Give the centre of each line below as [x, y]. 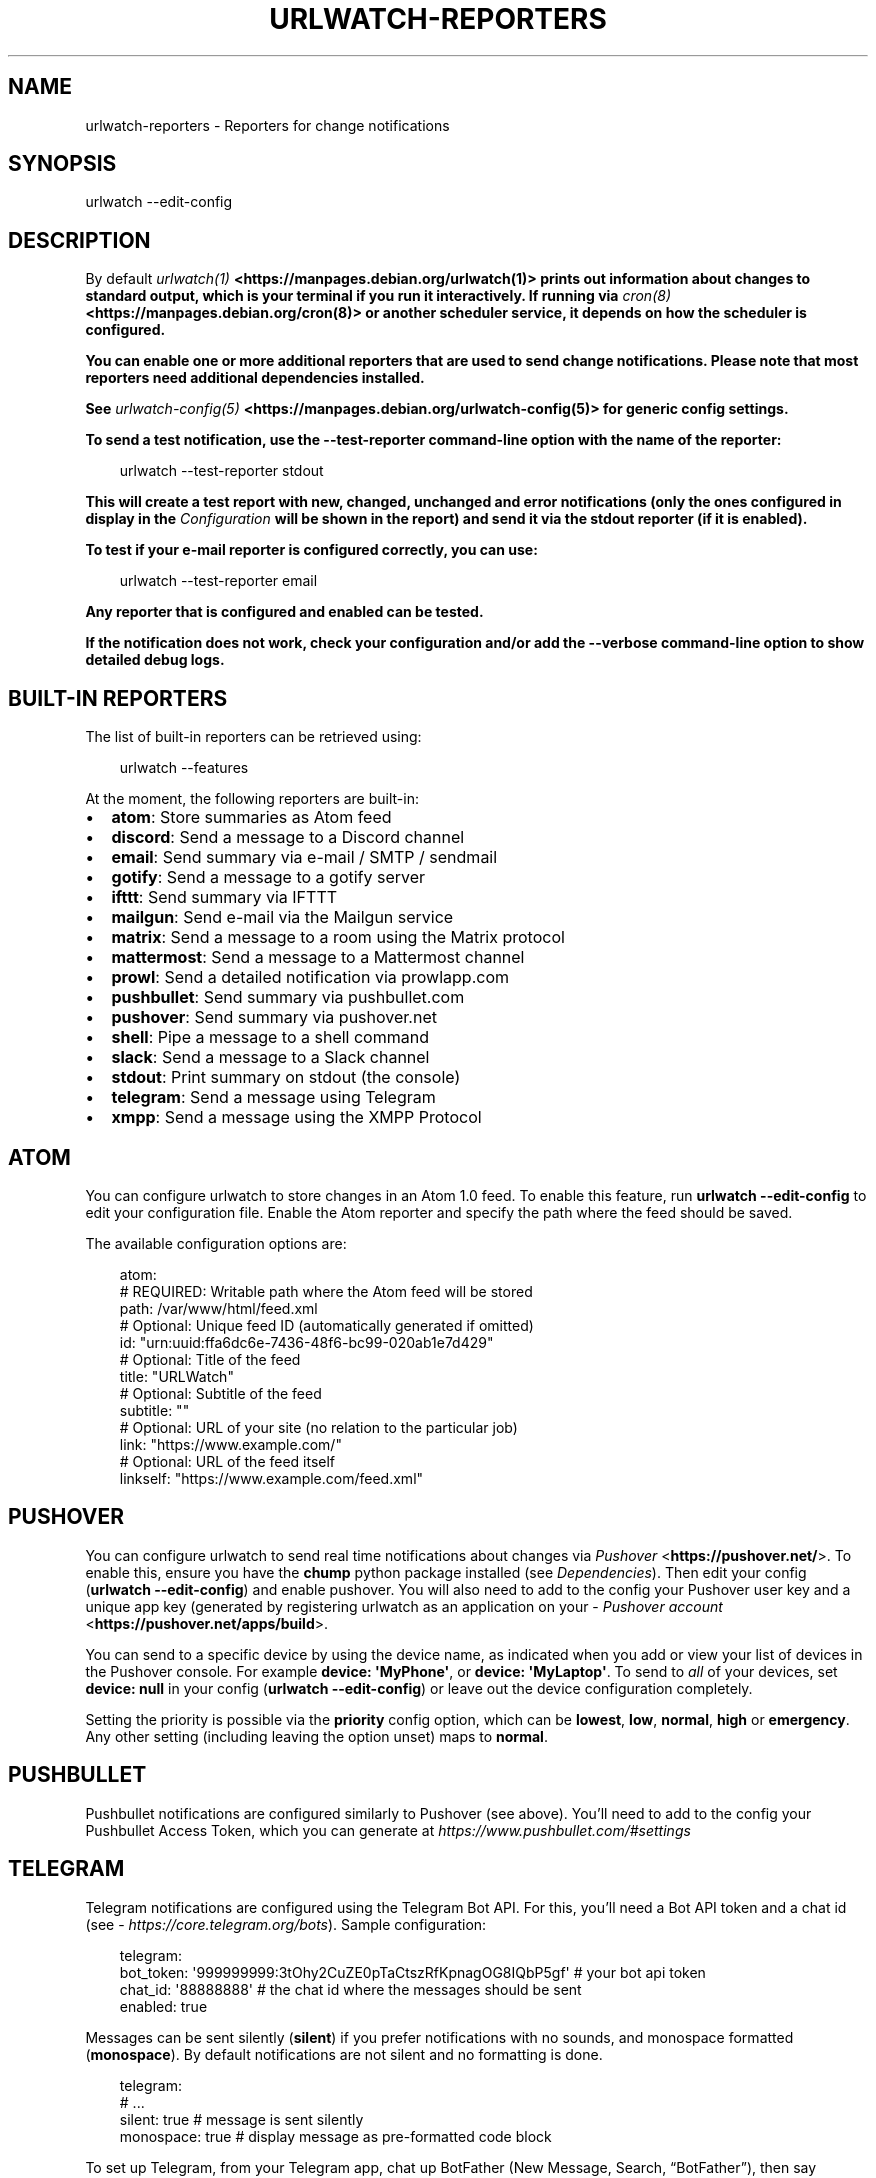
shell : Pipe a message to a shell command [270, 1037]
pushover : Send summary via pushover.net [274, 1017]
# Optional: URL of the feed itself [227, 1461]
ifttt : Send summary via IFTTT [224, 897]
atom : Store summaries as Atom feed [251, 817]
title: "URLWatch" [176, 1376]
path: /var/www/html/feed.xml [218, 1308]
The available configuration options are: [216, 1243]
